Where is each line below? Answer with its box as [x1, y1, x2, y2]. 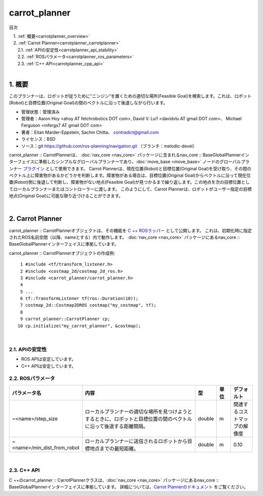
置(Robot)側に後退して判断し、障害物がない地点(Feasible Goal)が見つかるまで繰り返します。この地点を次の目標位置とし [9, 179, 250, 185]
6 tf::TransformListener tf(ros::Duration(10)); [20, 296, 139, 301]
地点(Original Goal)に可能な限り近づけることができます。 [9, 193, 123, 199]
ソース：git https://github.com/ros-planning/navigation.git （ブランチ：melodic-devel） [21, 143, 197, 149]
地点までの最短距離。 [90, 445, 139, 452]
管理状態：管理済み [21, 109, 60, 115]
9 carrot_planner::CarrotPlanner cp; [20, 316, 111, 322]
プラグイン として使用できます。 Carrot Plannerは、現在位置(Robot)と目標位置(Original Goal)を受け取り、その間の [22, 165, 252, 171]
